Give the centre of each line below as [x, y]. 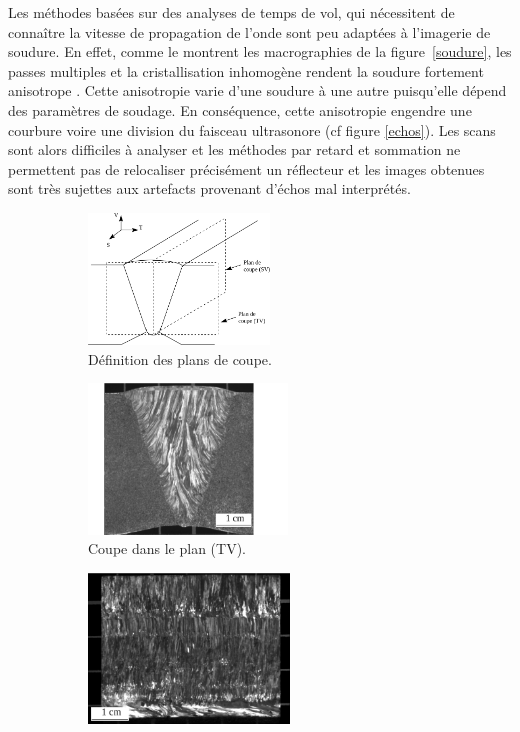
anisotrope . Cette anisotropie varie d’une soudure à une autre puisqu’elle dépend [257, 90]
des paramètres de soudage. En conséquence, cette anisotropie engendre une [240, 109]
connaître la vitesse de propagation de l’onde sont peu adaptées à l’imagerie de [249, 31]
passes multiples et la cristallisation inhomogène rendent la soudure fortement [246, 70]
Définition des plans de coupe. [180, 358]
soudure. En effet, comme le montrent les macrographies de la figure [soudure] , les [260, 51]
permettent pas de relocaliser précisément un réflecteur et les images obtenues [246, 168]
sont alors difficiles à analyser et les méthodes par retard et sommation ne [234, 149]
